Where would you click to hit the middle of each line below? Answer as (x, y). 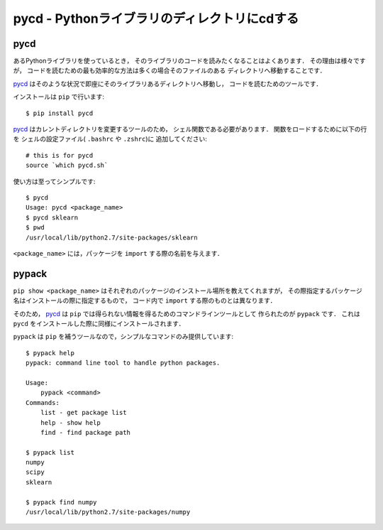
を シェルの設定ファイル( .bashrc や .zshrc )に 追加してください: (110, 139)
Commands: (43, 402)
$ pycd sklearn (52, 217)
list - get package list (83, 413)
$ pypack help (50, 353)
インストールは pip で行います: (59, 97)
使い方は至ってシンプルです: (54, 181)
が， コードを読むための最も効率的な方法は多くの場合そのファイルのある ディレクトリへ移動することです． (170, 70)
